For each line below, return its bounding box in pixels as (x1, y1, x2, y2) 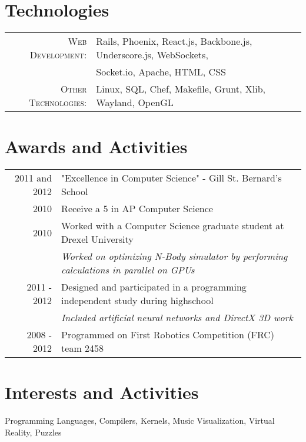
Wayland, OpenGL (96, 95, 174, 110)
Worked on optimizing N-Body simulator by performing (61, 249, 288, 263)
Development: (29, 48, 87, 62)
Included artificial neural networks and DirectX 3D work (61, 311, 293, 325)
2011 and (14, 171, 52, 185)
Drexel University (61, 232, 134, 246)
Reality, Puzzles (5, 425, 62, 438)
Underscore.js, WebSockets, (96, 48, 208, 62)
